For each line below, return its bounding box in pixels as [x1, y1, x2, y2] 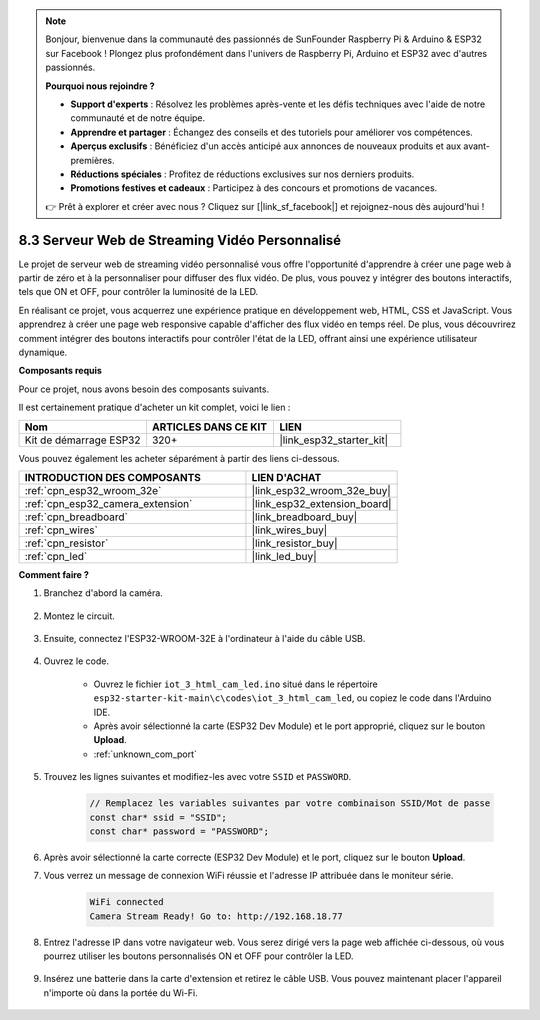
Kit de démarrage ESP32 [24, 433, 141, 447]
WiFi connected [89, 896, 164, 908]
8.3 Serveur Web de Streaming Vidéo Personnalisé [18, 231, 342, 249]
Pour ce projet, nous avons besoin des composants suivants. [18, 383, 270, 395]
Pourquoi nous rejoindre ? [45, 80, 155, 92]
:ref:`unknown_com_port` [93, 748, 197, 760]
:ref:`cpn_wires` [24, 523, 99, 537]
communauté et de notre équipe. [70, 112, 206, 124]
